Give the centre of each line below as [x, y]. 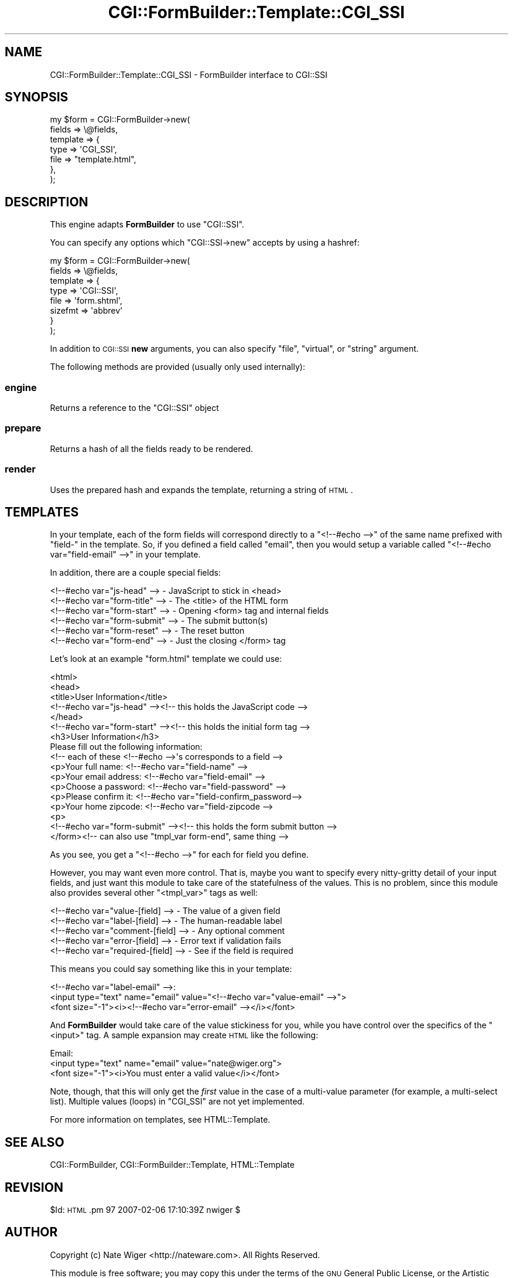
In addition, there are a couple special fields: [135, 573]
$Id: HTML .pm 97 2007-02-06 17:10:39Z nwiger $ [145, 1210]
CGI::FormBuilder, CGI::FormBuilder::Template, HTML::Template [172, 1165]
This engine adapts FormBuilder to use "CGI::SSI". [147, 225]
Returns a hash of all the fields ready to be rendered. [152, 448]
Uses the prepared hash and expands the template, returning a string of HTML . [201, 490]
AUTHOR [31, 1232]
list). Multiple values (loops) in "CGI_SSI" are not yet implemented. [177, 1102]
